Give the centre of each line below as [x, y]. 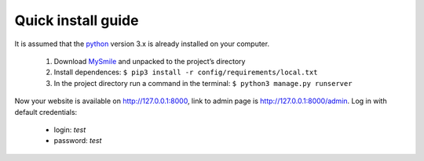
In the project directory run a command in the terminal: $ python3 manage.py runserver [203, 83]
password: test [78, 141]
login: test [70, 130]
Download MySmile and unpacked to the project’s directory [150, 61]
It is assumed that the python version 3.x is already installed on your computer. [142, 44]
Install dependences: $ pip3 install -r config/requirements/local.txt [186, 72]
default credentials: [46, 112]
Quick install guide [77, 20]
